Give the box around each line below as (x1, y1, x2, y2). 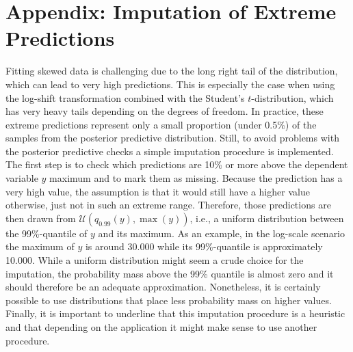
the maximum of (5, 239, 75, 254)
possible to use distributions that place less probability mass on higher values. (5, 293, 332, 307)
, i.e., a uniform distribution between (189, 211, 344, 225)
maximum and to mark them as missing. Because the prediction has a (49, 171, 343, 185)
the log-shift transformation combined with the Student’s (5, 90, 245, 105)
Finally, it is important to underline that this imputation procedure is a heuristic (5, 306, 345, 321)
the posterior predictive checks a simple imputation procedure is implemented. (5, 144, 334, 158)
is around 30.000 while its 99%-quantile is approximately (85, 239, 323, 254)
